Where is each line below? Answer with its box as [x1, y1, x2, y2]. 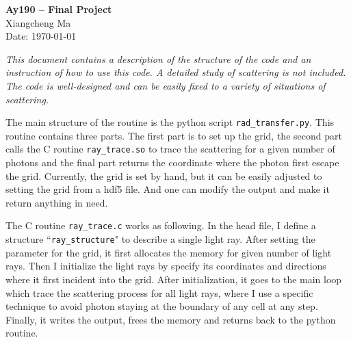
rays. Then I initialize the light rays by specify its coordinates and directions [5, 259, 326, 273]
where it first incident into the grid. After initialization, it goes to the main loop [5, 272, 342, 286]
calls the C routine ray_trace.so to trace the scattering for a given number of [5, 142, 335, 156]
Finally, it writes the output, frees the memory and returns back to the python [5, 312, 336, 326]
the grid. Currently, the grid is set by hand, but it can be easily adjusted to [5, 168, 322, 183]
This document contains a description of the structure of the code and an [5, 51, 311, 66]
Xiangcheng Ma [5, 15, 71, 29]
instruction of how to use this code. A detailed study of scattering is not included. [5, 65, 346, 79]
